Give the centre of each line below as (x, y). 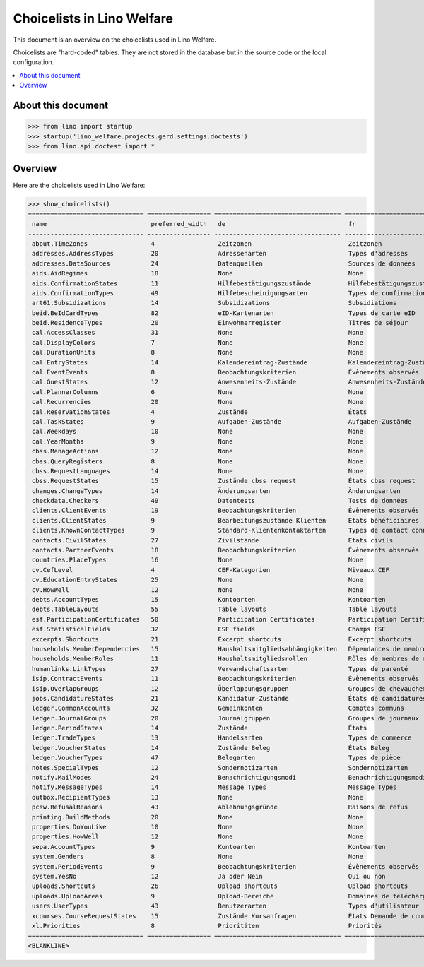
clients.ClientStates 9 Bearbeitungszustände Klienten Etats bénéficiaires (226, 520)
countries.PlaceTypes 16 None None (198, 560)
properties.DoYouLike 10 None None (198, 827)
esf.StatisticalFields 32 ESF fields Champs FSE (209, 629)
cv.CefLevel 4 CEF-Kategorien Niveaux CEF (211, 570)
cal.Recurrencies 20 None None (198, 402)
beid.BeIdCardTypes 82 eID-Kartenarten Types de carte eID (224, 313)
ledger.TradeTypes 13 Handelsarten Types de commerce (222, 738)
